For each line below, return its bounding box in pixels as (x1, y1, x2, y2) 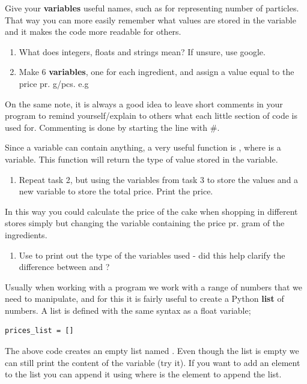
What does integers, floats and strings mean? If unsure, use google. (19, 45, 266, 58)
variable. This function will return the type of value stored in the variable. (5, 152, 278, 165)
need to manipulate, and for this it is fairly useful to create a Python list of (5, 292, 284, 305)
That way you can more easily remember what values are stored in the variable (5, 13, 296, 26)
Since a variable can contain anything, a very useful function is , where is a (5, 141, 281, 154)
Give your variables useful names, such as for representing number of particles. (5, 2, 299, 14)
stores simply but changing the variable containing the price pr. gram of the (5, 217, 285, 229)
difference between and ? (19, 260, 110, 273)
